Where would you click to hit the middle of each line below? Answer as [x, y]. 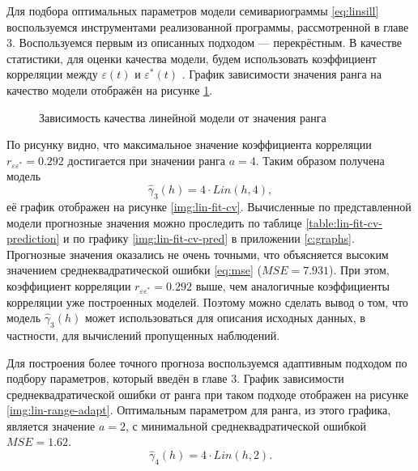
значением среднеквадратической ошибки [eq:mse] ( [134, 270]
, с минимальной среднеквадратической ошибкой [245, 425]
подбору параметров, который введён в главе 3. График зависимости [175, 378]
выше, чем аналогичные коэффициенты [293, 285]
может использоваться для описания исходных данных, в [225, 318]
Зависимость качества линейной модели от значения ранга [183, 117]
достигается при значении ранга [146, 160]
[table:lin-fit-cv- [344, 222]
